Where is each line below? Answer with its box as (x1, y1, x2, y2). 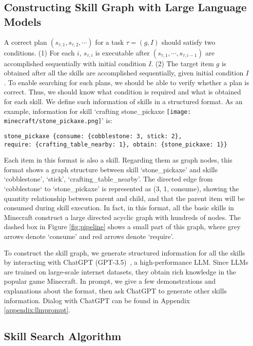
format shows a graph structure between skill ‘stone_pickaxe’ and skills (4, 164, 218, 174)
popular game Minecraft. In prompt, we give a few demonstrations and (4, 276, 216, 286)
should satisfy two (161, 36, 215, 47)
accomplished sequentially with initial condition (4, 58, 146, 68)
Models (4, 14, 41, 29)
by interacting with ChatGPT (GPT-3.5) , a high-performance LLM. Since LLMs (4, 257, 249, 267)
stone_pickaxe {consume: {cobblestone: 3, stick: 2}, (4, 132, 182, 140)
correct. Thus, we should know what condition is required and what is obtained (4, 87, 241, 97)
